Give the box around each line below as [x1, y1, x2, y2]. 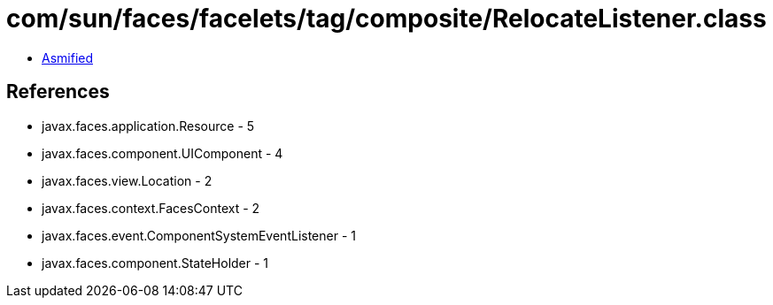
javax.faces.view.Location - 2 [42, 172, 213, 188]
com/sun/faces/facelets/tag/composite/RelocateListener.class [6, 4, 767, 34]
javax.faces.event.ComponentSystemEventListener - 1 [42, 227, 356, 243]
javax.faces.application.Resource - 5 [42, 118, 255, 133]
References [6, 80, 110, 103]
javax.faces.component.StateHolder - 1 [42, 255, 269, 271]
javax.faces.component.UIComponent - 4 [42, 145, 283, 161]
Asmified [42, 50, 94, 65]
